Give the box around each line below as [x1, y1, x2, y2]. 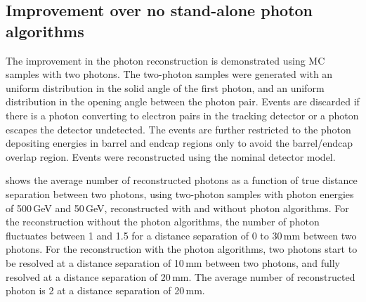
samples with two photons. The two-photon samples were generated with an [6, 67, 333, 81]
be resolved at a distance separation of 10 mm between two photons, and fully [6, 255, 340, 270]
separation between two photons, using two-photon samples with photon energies [6, 186, 354, 201]
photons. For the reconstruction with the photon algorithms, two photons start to [6, 242, 358, 256]
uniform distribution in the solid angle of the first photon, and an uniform [6, 80, 325, 95]
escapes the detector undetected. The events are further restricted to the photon [6, 122, 351, 136]
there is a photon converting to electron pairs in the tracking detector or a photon [6, 107, 359, 122]
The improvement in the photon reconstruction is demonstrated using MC [6, 53, 325, 67]
